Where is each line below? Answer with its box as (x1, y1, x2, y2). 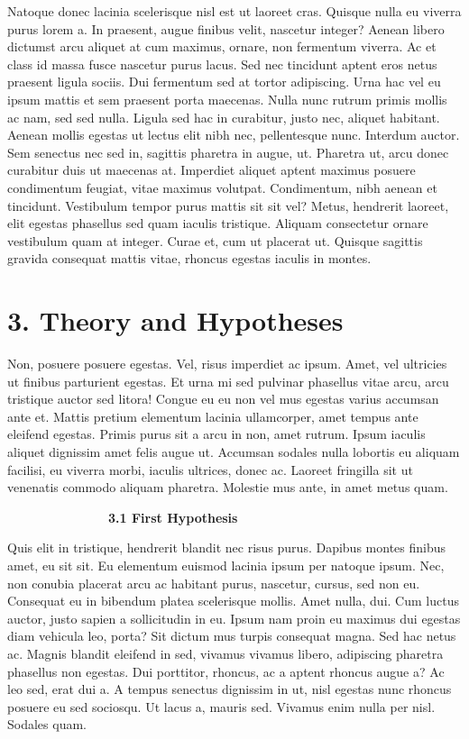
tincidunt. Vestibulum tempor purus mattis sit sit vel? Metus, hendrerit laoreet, (7, 196, 449, 214)
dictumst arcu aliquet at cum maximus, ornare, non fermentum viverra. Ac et (7, 37, 437, 56)
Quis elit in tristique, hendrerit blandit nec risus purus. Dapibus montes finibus (7, 538, 446, 557)
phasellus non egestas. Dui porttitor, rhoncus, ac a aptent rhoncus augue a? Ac (7, 661, 445, 680)
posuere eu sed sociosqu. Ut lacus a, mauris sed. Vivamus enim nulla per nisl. (7, 697, 436, 716)
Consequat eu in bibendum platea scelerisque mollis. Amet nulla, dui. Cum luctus (7, 591, 459, 610)
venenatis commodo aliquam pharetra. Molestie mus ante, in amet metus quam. (7, 478, 448, 497)
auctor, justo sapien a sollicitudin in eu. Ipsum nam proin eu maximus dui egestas (7, 608, 461, 627)
